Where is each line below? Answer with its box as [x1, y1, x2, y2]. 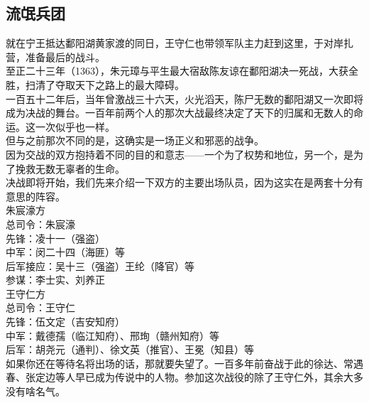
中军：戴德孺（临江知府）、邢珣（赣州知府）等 [6, 328, 219, 343]
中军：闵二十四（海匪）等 [6, 245, 125, 259]
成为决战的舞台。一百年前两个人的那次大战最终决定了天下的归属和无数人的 [6, 105, 353, 120]
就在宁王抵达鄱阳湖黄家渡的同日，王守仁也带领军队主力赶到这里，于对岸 [6, 36, 343, 50]
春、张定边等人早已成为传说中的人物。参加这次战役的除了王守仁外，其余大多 [6, 370, 363, 385]
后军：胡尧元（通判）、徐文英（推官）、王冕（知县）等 [6, 342, 254, 357]
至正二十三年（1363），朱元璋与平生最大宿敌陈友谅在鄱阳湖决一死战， [6, 63, 329, 78]
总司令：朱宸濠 [6, 216, 75, 231]
